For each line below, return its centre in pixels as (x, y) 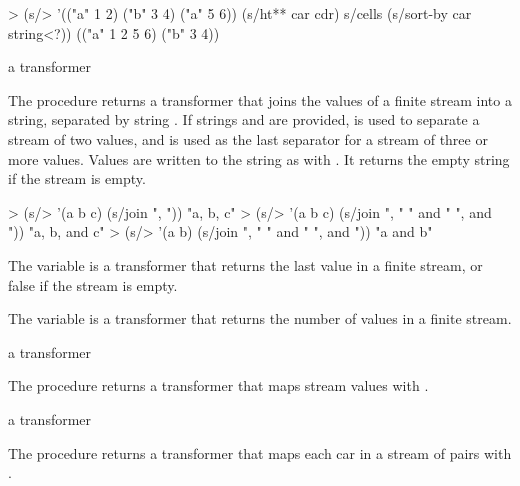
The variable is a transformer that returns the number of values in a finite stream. (260, 318)
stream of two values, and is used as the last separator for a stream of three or (248, 138)
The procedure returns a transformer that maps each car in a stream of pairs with (260, 452)
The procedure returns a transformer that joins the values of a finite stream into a (260, 99)
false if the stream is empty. (93, 284)
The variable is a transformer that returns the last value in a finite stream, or (245, 264)
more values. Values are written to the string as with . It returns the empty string (259, 158)
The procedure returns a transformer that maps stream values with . (218, 385)
